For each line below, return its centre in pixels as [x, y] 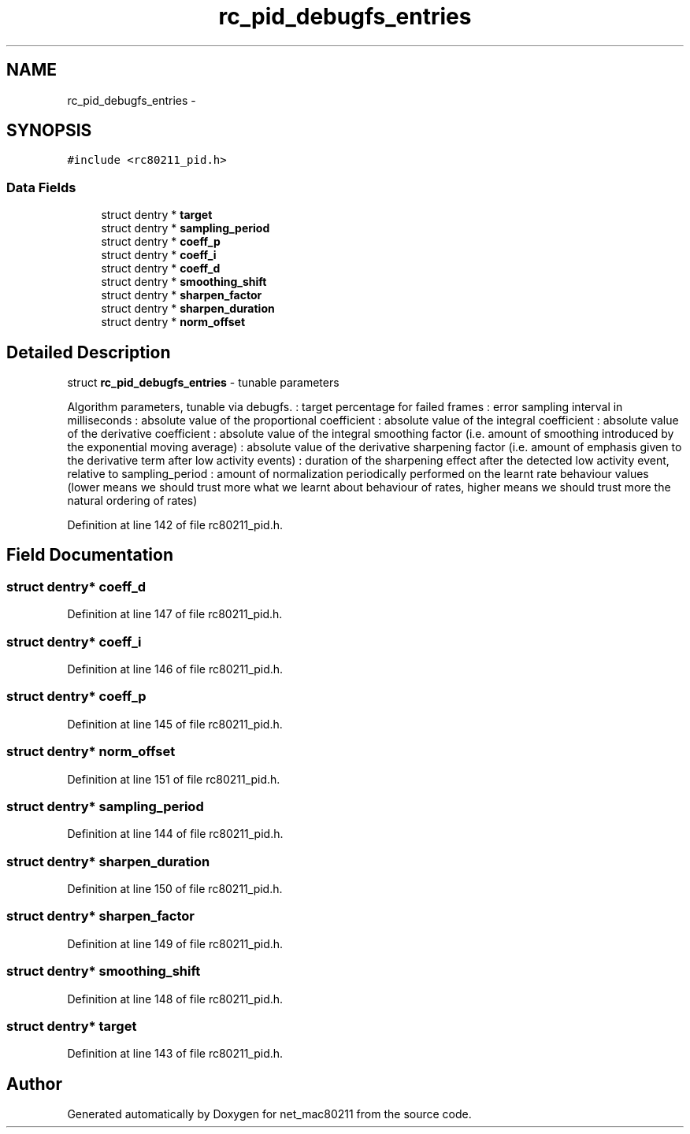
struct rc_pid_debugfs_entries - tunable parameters [203, 383]
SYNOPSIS [49, 131]
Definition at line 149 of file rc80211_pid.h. [175, 943]
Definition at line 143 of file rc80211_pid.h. [175, 1054]
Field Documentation [90, 555]
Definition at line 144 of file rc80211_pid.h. [175, 834]
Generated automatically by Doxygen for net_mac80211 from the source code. [269, 1114]
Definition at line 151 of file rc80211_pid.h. [174, 779]
